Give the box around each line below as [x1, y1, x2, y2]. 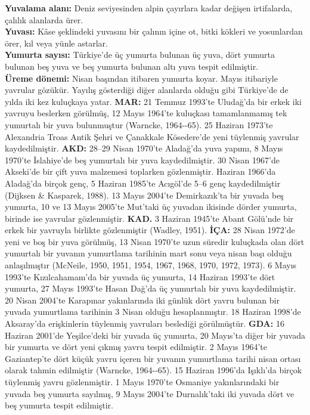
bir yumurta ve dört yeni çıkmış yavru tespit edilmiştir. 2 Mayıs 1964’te [5, 340, 267, 353]
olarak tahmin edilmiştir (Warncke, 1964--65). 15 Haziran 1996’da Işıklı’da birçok [5, 364, 302, 376]
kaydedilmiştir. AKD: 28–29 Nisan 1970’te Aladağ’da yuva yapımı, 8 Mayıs [5, 142, 283, 154]
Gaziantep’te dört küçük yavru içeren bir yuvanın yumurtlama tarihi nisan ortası [5, 352, 301, 364]
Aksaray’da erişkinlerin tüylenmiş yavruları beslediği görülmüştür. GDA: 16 [5, 317, 284, 330]
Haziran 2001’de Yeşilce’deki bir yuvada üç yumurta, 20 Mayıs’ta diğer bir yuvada [5, 329, 305, 341]
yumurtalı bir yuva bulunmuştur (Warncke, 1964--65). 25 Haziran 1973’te [5, 118, 273, 131]
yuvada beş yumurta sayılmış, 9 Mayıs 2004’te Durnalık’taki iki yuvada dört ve [5, 387, 294, 399]
